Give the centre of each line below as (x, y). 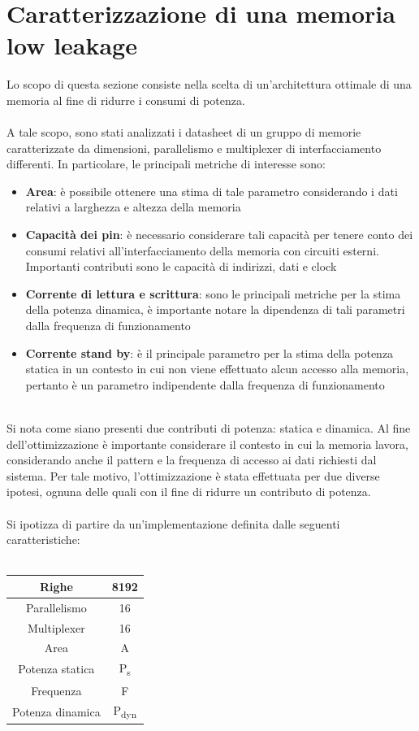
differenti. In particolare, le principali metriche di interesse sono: (166, 164)
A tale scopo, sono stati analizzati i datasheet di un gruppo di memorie (184, 132)
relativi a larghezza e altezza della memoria (133, 207)
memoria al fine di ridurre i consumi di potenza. (126, 100)
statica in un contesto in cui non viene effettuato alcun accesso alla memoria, (217, 369)
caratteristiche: (43, 540)
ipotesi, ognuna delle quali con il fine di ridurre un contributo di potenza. (189, 492)
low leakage (72, 45)
